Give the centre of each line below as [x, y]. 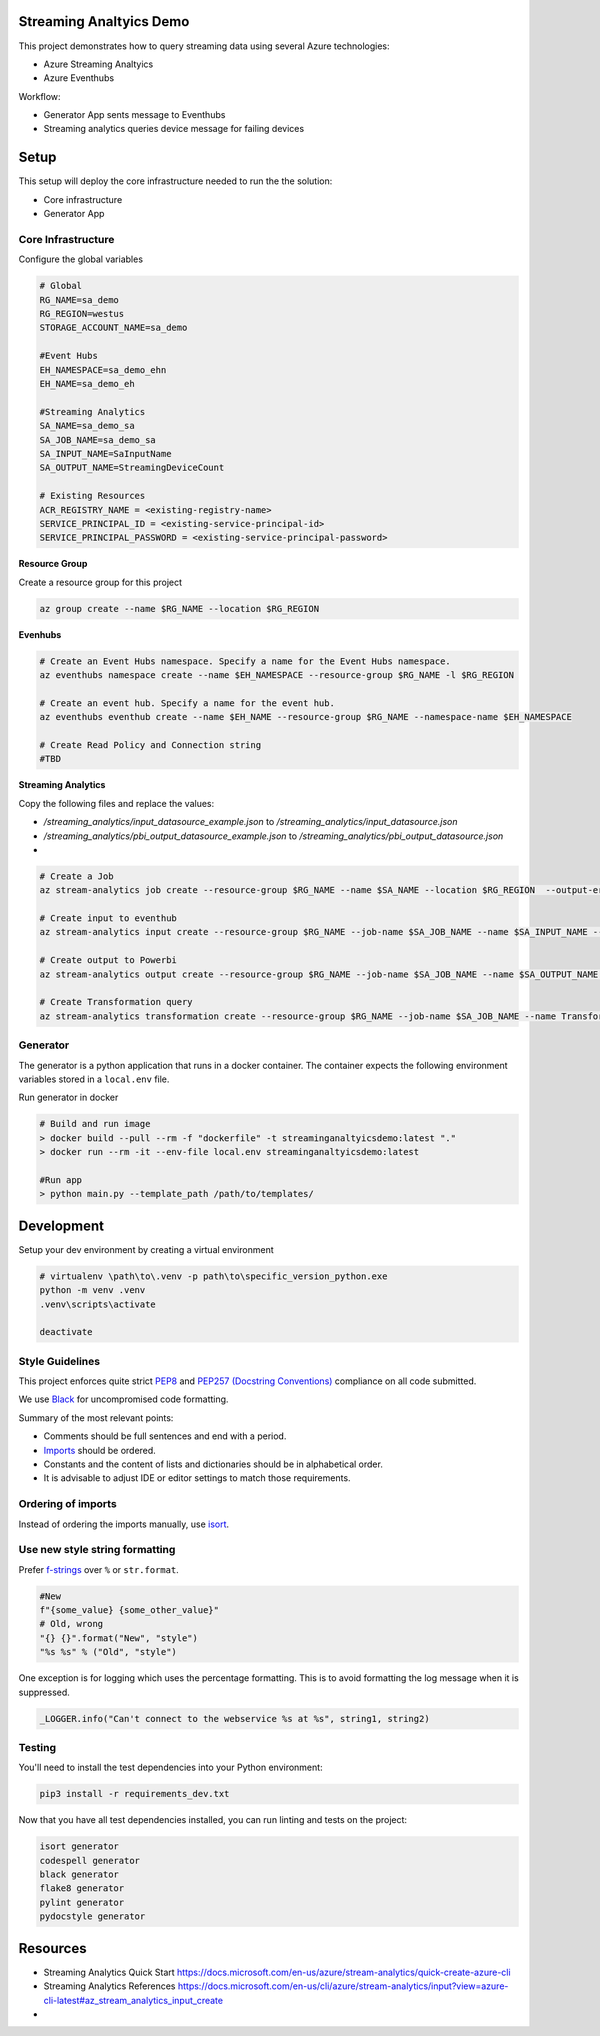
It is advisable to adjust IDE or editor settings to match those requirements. [197, 1478]
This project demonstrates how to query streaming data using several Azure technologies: [204, 46]
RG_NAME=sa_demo [79, 299]
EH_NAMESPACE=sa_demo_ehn [103, 369]
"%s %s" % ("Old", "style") [108, 1652]
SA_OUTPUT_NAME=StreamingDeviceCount [132, 468]
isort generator [79, 1846]
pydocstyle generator [92, 1916]
